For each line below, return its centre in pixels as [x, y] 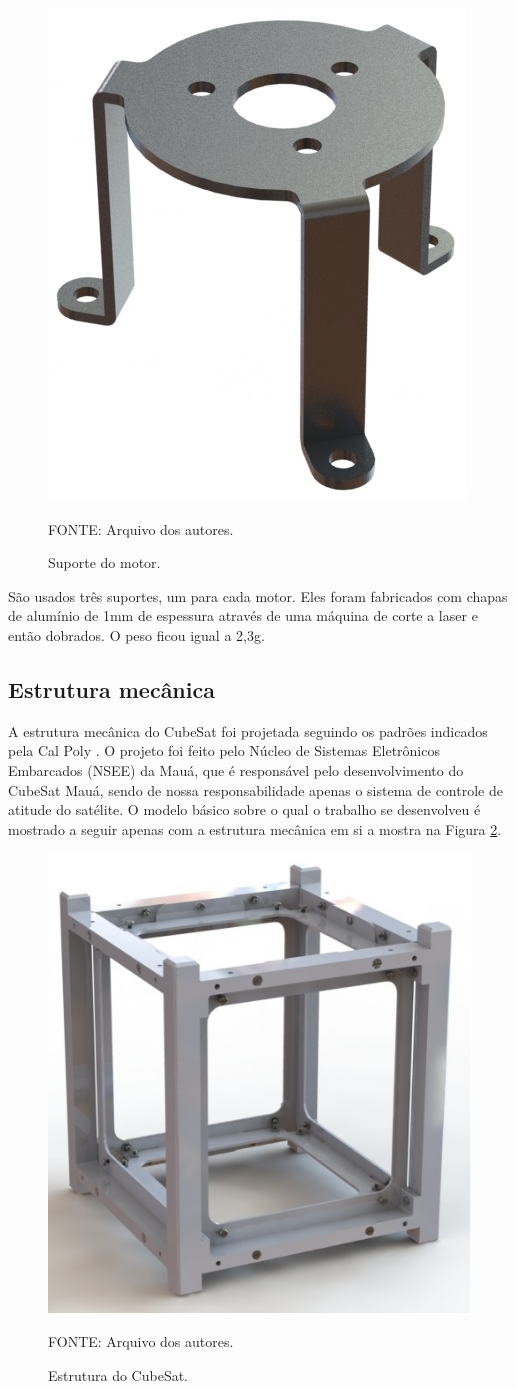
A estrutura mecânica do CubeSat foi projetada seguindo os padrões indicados [248, 730]
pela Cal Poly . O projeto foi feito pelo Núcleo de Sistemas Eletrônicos [224, 750]
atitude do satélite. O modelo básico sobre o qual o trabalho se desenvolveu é [244, 809]
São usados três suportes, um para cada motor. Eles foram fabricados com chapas [258, 595]
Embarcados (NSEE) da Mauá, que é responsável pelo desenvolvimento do [236, 769]
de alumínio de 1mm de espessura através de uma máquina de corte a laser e [243, 615]
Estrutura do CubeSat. [118, 1374]
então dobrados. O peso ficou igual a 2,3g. [136, 634]
